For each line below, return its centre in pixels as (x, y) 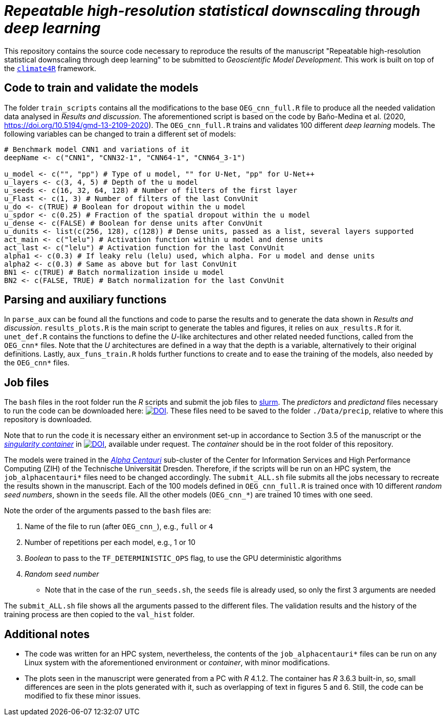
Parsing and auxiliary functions (85, 300)
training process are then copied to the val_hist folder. (99, 615)
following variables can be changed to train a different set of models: (120, 134)
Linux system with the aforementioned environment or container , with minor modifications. (177, 663)
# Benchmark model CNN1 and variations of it (97, 149)
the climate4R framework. (50, 68)
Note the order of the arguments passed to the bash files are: (108, 511)
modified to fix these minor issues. (83, 696)
